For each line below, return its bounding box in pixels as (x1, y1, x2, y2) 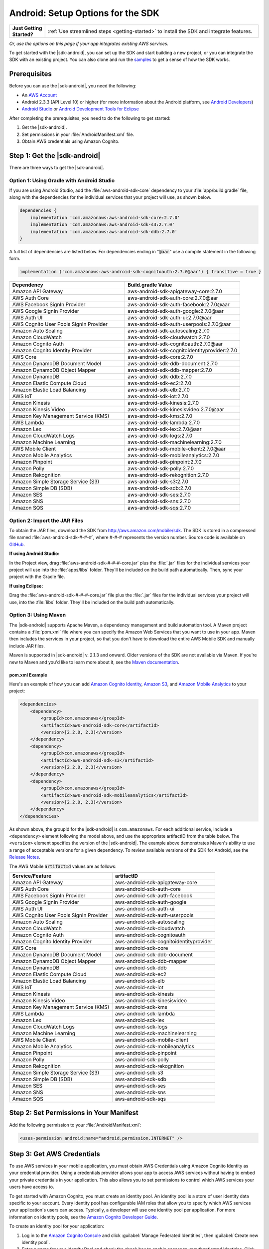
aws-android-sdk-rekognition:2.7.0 (127, 472, 209, 479)
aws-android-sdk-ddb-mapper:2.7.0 (127, 367, 212, 374)
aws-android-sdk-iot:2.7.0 (127, 393, 189, 400)
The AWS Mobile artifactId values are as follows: (9, 863, 117, 869)
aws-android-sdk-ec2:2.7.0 (127, 380, 192, 387)
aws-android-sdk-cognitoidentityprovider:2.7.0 (127, 347, 238, 354)
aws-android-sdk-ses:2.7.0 (127, 491, 191, 498)
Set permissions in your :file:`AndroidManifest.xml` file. (21, 131, 134, 137)
